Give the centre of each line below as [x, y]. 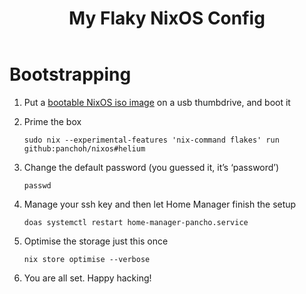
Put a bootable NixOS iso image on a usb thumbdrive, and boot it [157, 102]
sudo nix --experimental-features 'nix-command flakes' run [151, 140]
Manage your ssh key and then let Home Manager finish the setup [160, 204]
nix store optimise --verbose [87, 259]
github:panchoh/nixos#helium [84, 148]
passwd [37, 185]
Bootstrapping [70, 74]
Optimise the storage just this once [96, 241]
